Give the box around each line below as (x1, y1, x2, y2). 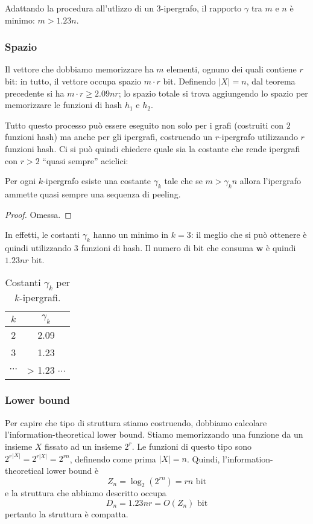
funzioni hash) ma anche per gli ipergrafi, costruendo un (5, 130, 213, 143)
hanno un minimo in (93, 228, 169, 241)
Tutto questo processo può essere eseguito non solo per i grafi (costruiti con (5, 118, 283, 131)
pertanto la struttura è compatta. (5, 508, 128, 520)
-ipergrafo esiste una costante (43, 174, 151, 187)
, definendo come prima (69, 452, 156, 465)
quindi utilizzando (5, 241, 72, 254)
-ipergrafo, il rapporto (160, 2, 242, 14)
